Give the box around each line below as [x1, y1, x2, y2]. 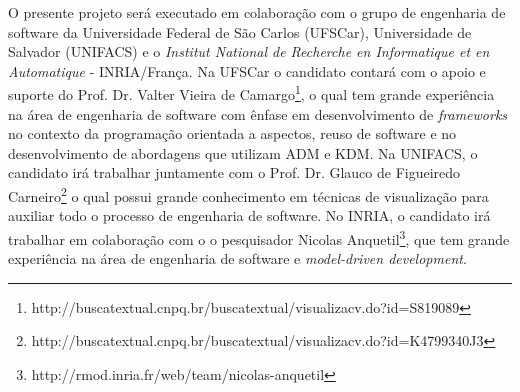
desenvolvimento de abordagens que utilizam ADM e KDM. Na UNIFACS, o [8, 142, 478, 163]
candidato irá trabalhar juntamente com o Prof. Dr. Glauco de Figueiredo [8, 162, 461, 183]
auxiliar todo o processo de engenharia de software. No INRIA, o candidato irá [8, 205, 491, 226]
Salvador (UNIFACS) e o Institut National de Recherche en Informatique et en [8, 41, 490, 62]
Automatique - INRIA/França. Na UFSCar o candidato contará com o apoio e [8, 60, 486, 81]
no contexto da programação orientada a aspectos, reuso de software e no [8, 123, 457, 144]
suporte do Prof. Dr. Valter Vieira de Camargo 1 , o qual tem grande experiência [8, 81, 495, 105]
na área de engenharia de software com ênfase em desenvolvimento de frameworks [8, 103, 508, 124]
